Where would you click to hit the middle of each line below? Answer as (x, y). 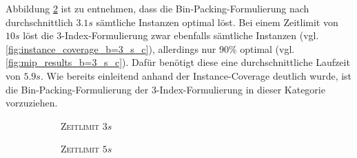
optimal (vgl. (267, 48)
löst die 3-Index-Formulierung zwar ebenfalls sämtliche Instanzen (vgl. (171, 35)
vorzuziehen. (32, 103)
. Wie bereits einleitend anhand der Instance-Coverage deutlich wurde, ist (196, 75)
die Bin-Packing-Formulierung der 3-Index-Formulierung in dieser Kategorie (165, 89)
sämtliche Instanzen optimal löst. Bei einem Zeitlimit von (217, 22)
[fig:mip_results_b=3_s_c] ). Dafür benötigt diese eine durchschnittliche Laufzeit (178, 62)
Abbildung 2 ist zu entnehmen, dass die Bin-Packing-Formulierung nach (157, 8)
